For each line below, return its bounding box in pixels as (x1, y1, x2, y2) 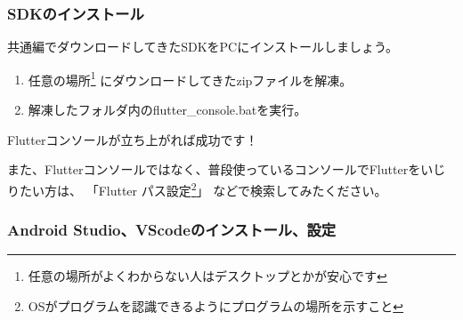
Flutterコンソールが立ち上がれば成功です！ (7, 130, 258, 148)
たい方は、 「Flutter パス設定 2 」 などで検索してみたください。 (19, 178, 387, 199)
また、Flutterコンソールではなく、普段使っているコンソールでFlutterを (7, 160, 421, 179)
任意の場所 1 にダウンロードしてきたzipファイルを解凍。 (28, 68, 353, 89)
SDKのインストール (7, 2, 144, 24)
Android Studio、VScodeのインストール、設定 (7, 219, 337, 241)
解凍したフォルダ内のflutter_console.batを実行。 (28, 100, 307, 119)
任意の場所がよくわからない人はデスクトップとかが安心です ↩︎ (28, 267, 387, 285)
